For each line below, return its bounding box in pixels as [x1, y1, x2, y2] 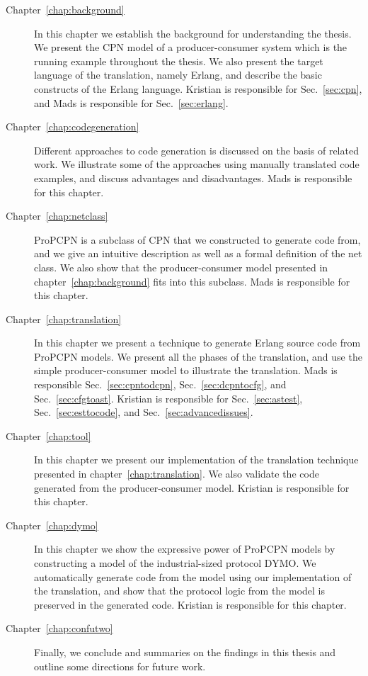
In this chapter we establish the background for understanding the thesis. [34, 26, 352, 40]
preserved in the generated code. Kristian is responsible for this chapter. [34, 597, 347, 612]
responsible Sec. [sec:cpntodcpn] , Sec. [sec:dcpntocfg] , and [34, 377, 287, 392]
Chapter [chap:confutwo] [6, 621, 113, 636]
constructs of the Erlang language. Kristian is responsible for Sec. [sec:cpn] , [34, 81, 362, 96]
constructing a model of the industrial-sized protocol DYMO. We [34, 556, 316, 570]
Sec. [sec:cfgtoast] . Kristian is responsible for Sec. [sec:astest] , [34, 390, 303, 405]
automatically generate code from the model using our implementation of [34, 569, 352, 584]
